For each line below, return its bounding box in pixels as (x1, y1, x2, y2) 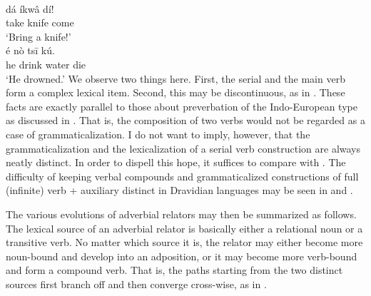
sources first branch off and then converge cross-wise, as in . (6, 276, 267, 291)
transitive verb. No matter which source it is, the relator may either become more (6, 235, 363, 250)
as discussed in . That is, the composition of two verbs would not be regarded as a (6, 113, 365, 128)
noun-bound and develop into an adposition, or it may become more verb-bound (6, 248, 357, 263)
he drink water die (6, 56, 86, 71)
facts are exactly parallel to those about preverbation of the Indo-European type (6, 98, 357, 113)
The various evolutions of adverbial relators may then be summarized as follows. (6, 206, 357, 221)
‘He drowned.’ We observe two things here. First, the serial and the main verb (6, 71, 345, 86)
